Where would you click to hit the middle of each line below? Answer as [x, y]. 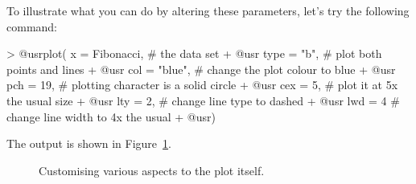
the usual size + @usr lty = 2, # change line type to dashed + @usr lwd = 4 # [203, 100]
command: [32, 26]
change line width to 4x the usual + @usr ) [111, 116]
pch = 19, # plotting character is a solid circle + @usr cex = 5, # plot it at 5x [202, 85]
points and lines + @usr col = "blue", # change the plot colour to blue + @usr [201, 69]
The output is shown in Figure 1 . [89, 143]
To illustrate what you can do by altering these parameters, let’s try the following [208, 10]
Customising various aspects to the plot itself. [152, 170]
